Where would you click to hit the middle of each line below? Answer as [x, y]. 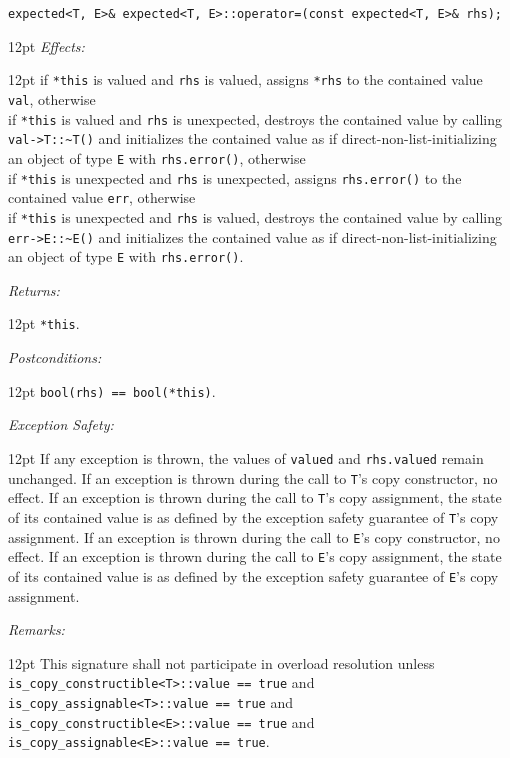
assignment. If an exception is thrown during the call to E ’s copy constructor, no [254, 536]
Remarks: [36, 629]
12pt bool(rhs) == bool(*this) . [112, 390]
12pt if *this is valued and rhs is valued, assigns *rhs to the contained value [245, 79]
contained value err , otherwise [102, 197]
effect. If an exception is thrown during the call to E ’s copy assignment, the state [255, 556]
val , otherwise [52, 98]
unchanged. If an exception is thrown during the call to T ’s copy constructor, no [253, 477]
